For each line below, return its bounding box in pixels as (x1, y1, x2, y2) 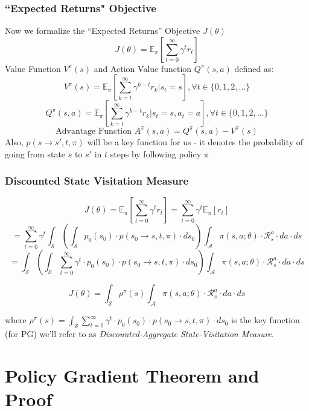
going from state (5, 147, 66, 160)
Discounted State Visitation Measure (5, 173, 189, 188)
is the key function (231, 314, 300, 326)
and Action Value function (94, 62, 192, 74)
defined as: (234, 62, 274, 74)
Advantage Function (56, 127, 132, 136)
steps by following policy (110, 147, 202, 160)
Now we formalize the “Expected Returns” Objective (5, 24, 200, 37)
